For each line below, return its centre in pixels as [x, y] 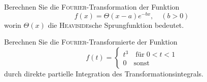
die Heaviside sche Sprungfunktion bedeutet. [116, 25]
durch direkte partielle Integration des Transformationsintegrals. [104, 73]
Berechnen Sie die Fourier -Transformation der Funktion [92, 7]
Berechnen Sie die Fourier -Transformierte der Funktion [91, 42]
